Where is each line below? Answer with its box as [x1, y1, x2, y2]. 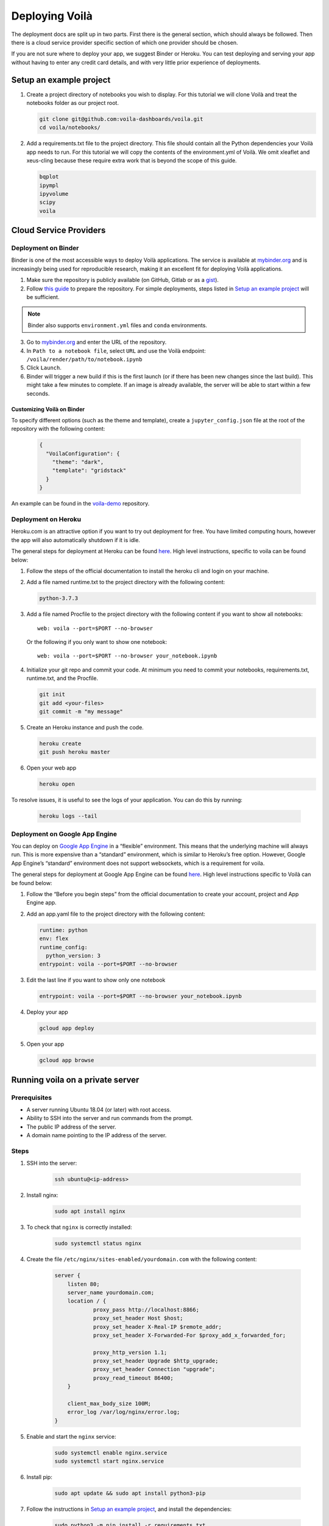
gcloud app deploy [39, 1025, 94, 1032]
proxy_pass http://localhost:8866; [93, 1306, 199, 1313]
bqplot [39, 173, 59, 180]
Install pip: [26, 1474, 53, 1481]
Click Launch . [26, 364, 62, 372]
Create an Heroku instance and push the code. [26, 724, 144, 731]
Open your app [26, 1041, 65, 1048]
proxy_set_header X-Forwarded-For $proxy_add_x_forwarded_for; [93, 1331, 286, 1339]
